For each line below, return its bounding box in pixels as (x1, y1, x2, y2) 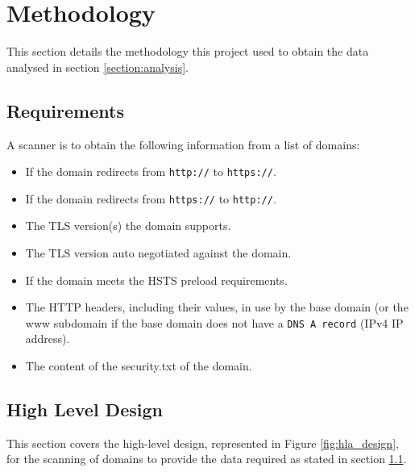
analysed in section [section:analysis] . (6, 58, 189, 75)
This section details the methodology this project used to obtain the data (6, 43, 369, 60)
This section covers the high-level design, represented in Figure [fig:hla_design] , (6, 434, 399, 451)
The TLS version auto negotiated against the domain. (25, 244, 292, 261)
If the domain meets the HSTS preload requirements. (25, 271, 288, 288)
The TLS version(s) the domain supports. (25, 217, 231, 234)
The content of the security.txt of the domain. (25, 357, 252, 374)
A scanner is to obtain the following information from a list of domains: (6, 136, 360, 152)
